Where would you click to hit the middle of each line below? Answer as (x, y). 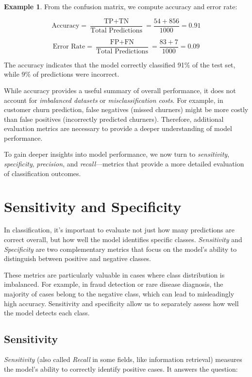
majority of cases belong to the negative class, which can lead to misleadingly (119, 293)
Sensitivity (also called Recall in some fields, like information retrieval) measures (123, 359)
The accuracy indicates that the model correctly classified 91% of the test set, (120, 64)
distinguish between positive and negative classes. (78, 258)
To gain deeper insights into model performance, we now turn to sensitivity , (117, 154)
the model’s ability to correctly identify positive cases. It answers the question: (121, 369)
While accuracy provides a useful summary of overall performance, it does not (120, 90)
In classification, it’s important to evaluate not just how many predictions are (119, 230)
